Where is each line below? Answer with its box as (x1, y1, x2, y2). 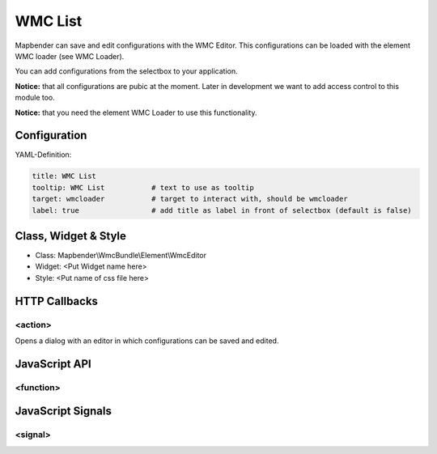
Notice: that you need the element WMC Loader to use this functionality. (15, 108, 257, 117)
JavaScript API (15, 357, 92, 371)
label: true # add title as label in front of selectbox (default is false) (32, 206, 412, 214)
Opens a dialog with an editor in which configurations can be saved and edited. (15, 336, 279, 346)
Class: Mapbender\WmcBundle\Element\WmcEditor (35, 251, 206, 261)
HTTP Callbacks (15, 294, 99, 308)
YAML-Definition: (15, 150, 72, 159)
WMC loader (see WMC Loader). (15, 51, 125, 61)
